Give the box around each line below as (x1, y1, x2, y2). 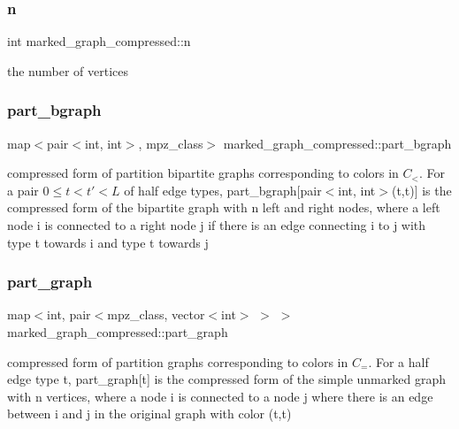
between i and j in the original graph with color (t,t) (7, 404, 292, 423)
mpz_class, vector (107, 305, 205, 324)
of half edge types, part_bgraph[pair (124, 180, 322, 199)
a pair (7, 180, 39, 199)
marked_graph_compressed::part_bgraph (223, 134, 452, 152)
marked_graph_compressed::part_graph (7, 323, 228, 341)
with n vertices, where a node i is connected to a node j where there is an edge (7, 387, 433, 405)
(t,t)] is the (391, 180, 452, 199)
